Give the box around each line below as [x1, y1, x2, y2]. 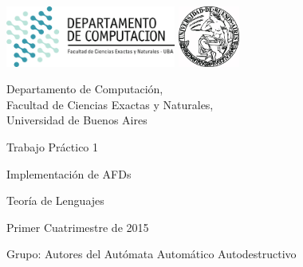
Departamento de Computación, [6, 80, 163, 97]
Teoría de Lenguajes [6, 192, 104, 209]
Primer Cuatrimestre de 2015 [6, 218, 149, 235]
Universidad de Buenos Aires [6, 112, 148, 128]
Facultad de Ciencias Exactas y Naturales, [6, 96, 214, 112]
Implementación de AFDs [6, 165, 132, 182]
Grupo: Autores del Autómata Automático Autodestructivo [6, 245, 297, 262]
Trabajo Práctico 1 [6, 138, 99, 155]
